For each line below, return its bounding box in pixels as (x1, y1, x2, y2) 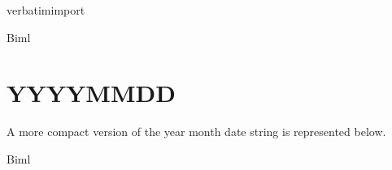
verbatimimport (7, 2, 85, 18)
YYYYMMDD (7, 76, 176, 109)
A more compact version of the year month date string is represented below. (7, 123, 386, 140)
